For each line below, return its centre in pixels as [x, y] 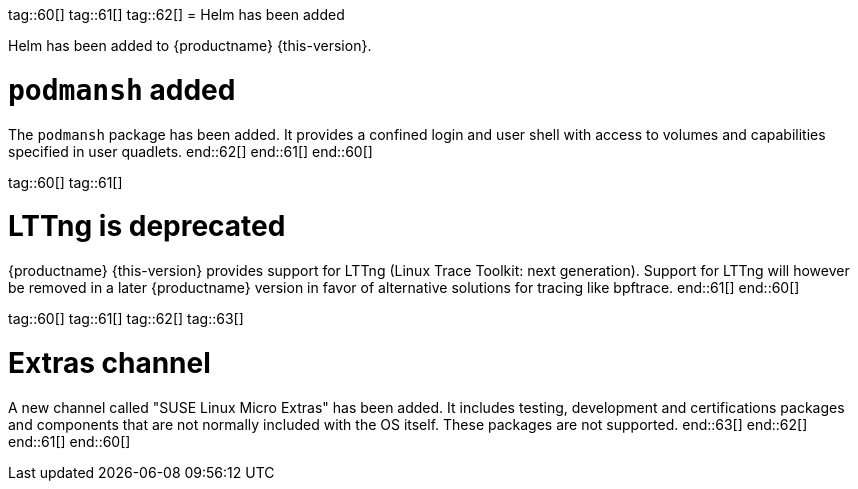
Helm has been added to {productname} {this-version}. [190, 45]
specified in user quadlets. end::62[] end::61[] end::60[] [190, 151]
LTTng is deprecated [147, 226]
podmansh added [122, 89]
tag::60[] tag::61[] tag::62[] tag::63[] [126, 318]
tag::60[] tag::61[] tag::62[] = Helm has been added [176, 14]
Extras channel [109, 362]
